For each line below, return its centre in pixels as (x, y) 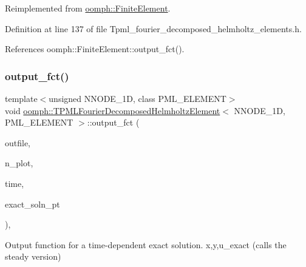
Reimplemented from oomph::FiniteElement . (88, 8)
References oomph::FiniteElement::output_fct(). (95, 49)
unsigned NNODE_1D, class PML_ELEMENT (138, 98)
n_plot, (19, 163)
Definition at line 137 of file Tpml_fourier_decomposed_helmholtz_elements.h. (153, 28)
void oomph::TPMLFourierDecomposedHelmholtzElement (113, 110)
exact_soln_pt (32, 204)
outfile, (18, 142)
